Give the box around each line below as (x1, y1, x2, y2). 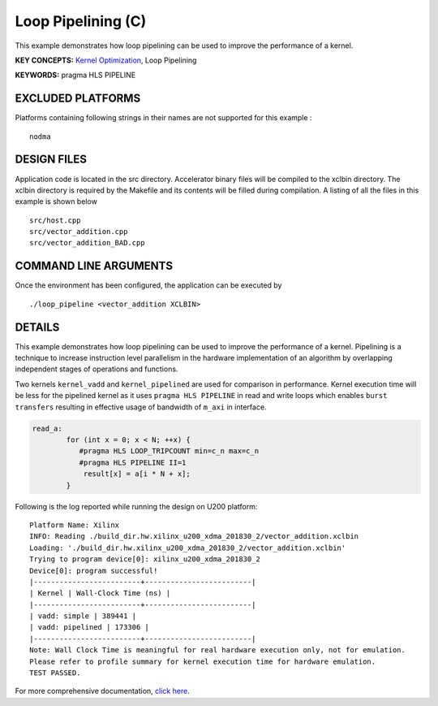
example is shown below (15, 197, 97, 206)
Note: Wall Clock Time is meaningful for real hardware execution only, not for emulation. (29, 646, 406, 655)
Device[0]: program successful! (29, 565, 158, 575)
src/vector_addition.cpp (29, 227, 128, 236)
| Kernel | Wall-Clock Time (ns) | (29, 589, 171, 598)
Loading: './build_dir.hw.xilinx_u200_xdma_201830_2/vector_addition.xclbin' (29, 543, 346, 552)
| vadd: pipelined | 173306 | (29, 622, 150, 632)
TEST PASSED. (29, 669, 81, 678)
